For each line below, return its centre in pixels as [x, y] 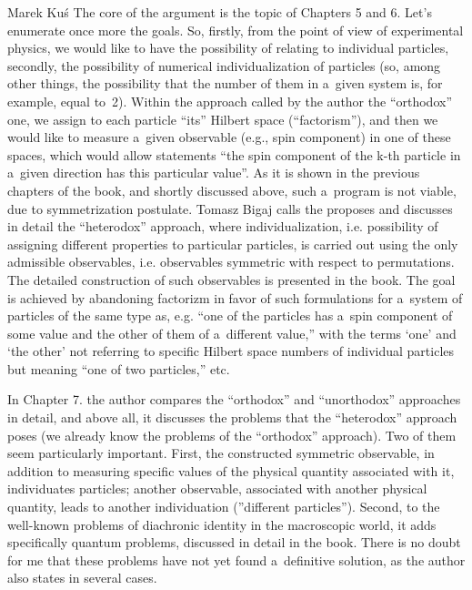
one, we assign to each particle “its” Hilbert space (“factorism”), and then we [223, 119]
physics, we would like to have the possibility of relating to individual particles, [228, 48]
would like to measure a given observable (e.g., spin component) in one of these [229, 137]
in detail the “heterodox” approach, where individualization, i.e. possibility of [223, 226]
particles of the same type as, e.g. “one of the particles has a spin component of [230, 315]
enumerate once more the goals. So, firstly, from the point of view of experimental [236, 30]
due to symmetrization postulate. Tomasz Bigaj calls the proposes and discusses [230, 208]
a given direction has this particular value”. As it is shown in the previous [214, 173]
